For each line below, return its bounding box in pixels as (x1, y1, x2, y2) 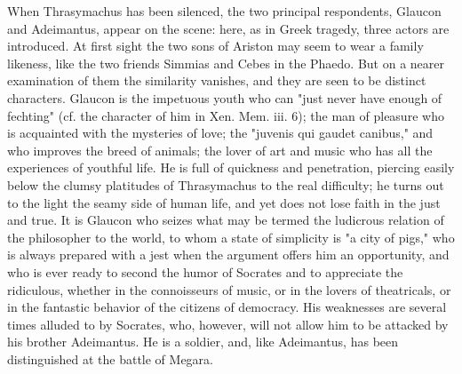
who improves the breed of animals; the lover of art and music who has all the (7, 140, 433, 159)
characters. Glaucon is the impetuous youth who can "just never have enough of (7, 88, 442, 107)
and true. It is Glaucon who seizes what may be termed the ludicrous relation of (7, 211, 444, 229)
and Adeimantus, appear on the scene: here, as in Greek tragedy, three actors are (7, 19, 450, 37)
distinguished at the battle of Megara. (7, 349, 213, 368)
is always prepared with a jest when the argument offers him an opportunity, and (7, 245, 450, 264)
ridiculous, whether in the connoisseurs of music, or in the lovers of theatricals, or (7, 280, 451, 298)
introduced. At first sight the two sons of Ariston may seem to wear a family (7, 36, 424, 55)
